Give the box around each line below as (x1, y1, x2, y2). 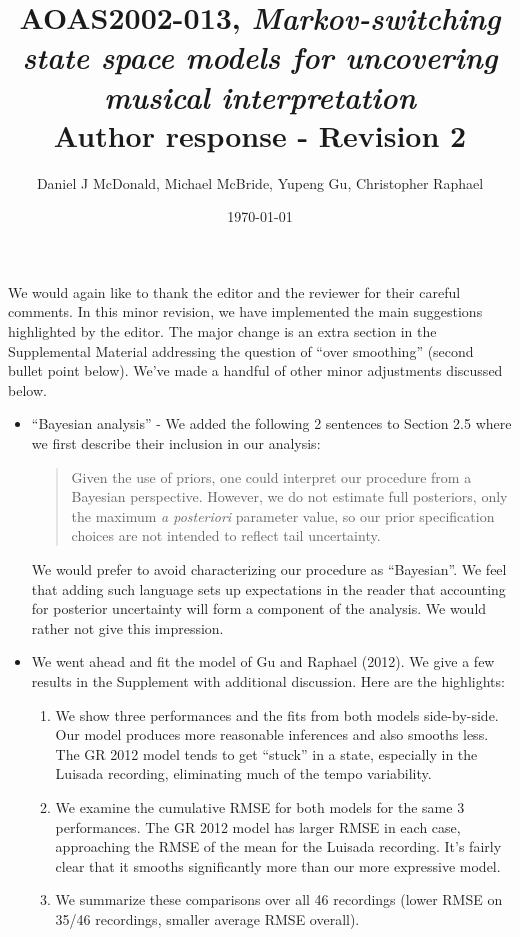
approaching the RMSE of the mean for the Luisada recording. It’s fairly (55, 836, 502, 857)
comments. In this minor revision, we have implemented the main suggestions (8, 301, 483, 322)
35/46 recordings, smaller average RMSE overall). (55, 908, 360, 929)
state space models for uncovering (22, 36, 498, 78)
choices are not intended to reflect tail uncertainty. (71, 525, 381, 546)
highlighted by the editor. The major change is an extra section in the (8, 321, 437, 342)
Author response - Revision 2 (53, 114, 467, 155)
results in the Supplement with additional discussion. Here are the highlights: (31, 670, 505, 691)
